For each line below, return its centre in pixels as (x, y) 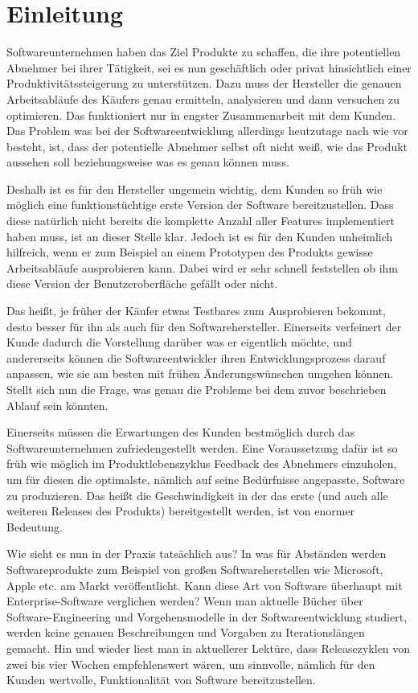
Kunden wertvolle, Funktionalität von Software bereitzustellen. (161, 680)
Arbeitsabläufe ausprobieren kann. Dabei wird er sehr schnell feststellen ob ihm (203, 267)
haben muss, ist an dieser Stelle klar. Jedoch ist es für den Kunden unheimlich (200, 236)
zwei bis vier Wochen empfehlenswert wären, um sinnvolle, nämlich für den (191, 664)
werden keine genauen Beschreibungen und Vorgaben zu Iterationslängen (186, 632)
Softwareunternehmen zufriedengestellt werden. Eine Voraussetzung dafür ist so (202, 447)
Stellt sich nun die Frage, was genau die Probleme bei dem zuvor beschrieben (197, 389)
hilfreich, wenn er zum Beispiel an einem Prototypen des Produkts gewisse (190, 252)
